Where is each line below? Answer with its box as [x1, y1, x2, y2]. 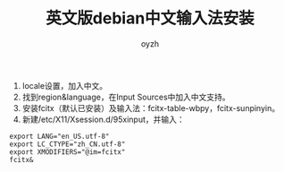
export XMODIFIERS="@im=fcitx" [9, 147, 126, 157]
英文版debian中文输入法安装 [46, 8, 255, 29]
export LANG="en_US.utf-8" [9, 132, 110, 141]
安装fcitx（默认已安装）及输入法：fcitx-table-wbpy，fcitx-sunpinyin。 [21, 102, 280, 113]
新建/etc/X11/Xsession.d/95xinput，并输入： [21, 114, 185, 125]
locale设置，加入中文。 [21, 80, 108, 90]
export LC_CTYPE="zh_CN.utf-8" [9, 140, 126, 149]
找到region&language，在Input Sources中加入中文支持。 [21, 91, 230, 102]
